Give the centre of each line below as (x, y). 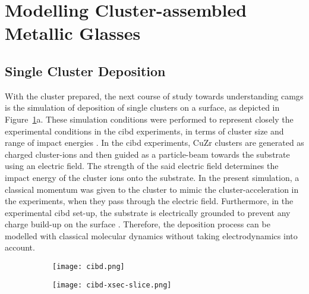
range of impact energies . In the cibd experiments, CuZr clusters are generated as (154, 143)
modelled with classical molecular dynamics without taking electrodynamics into (151, 235)
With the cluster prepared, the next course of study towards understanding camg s (154, 96)
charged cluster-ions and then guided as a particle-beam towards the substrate (147, 154)
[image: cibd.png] (89, 267)
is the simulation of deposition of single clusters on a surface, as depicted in (142, 107)
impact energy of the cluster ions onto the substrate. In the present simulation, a (152, 177)
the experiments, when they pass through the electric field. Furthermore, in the (149, 201)
